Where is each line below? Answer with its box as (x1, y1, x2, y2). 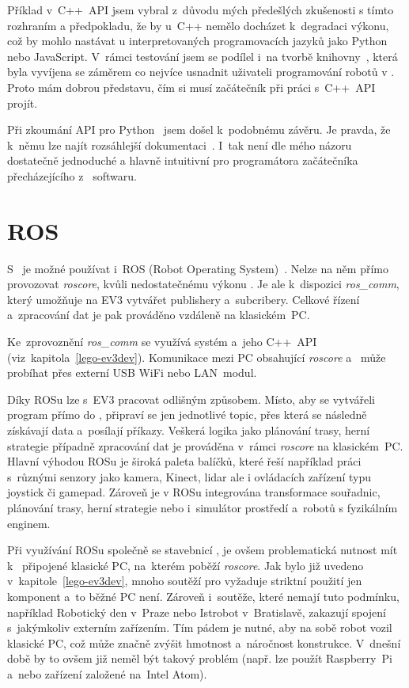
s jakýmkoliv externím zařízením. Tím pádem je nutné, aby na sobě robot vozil (7, 619, 392, 636)
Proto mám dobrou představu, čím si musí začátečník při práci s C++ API (7, 78, 376, 95)
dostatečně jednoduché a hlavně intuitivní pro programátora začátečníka (7, 152, 358, 169)
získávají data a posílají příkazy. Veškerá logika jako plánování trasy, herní (7, 422, 370, 438)
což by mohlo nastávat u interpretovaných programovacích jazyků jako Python (7, 32, 388, 49)
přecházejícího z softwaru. (7, 167, 137, 184)
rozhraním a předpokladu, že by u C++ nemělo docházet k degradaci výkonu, (7, 17, 389, 33)
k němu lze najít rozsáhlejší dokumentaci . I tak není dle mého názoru (7, 136, 352, 153)
